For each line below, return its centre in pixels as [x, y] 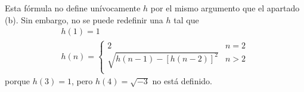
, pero [82, 81]
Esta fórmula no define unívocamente [73, 8]
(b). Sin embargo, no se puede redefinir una [84, 19]
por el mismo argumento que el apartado [225, 8]
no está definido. [182, 81]
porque [18, 81]
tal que [186, 19]
